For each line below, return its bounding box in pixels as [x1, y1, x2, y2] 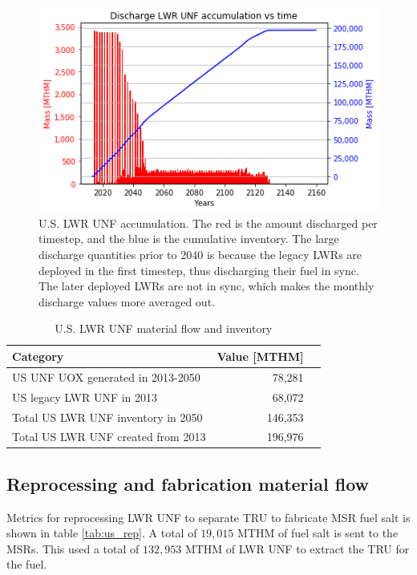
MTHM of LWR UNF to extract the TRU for [184, 540, 410, 557]
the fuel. [6, 556, 47, 573]
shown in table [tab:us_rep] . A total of [6, 524, 197, 541]
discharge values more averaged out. [38, 293, 215, 310]
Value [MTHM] [217, 347, 304, 364]
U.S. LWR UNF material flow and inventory [55, 320, 273, 337]
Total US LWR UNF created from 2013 [12, 428, 206, 445]
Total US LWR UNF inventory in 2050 [12, 408, 203, 425]
